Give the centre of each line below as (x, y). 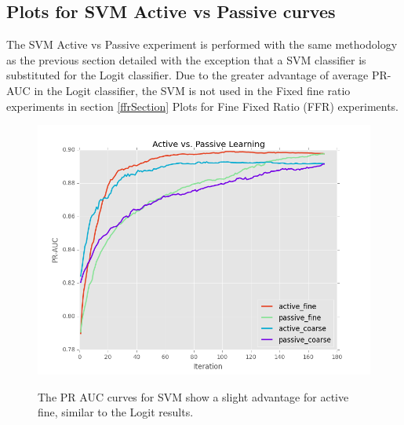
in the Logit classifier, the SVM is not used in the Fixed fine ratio (192, 90)
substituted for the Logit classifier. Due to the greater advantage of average (187, 75)
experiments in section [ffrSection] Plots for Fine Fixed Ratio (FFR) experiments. (203, 106)
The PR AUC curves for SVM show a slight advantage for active (193, 396)
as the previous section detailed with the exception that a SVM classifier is (186, 59)
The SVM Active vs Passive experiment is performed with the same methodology (202, 44)
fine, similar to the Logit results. (116, 412)
